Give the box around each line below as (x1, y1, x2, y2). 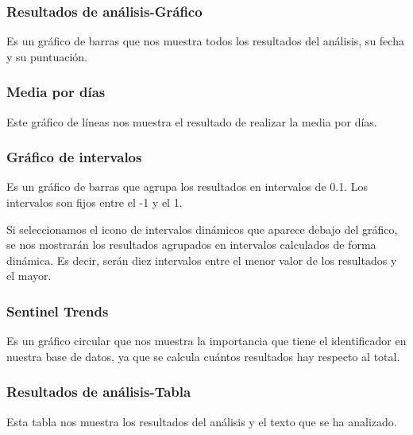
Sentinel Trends (6, 301, 109, 320)
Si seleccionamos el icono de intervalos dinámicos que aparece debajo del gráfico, (6, 220, 398, 237)
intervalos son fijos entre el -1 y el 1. (6, 194, 183, 211)
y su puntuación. (6, 48, 87, 64)
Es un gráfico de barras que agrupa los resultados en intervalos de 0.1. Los (6, 178, 368, 195)
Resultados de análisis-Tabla (6, 382, 191, 402)
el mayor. (6, 267, 52, 284)
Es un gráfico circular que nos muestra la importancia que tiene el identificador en (6, 332, 407, 349)
